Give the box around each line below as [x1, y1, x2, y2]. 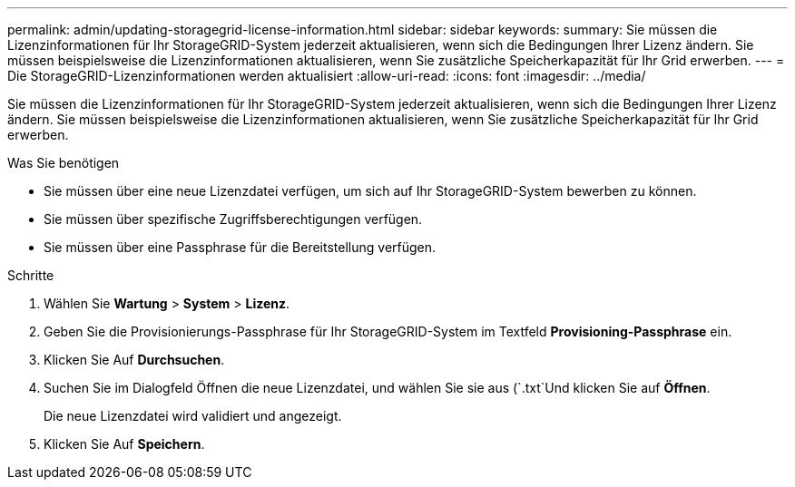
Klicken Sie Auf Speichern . [44, 436, 205, 452]
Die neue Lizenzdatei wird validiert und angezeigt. [44, 408, 342, 424]
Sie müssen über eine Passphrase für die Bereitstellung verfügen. [44, 239, 437, 255]
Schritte [7, 268, 54, 283]
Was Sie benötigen [7, 155, 120, 170]
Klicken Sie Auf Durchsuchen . [44, 352, 225, 367]
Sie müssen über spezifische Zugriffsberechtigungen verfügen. [44, 211, 423, 227]
